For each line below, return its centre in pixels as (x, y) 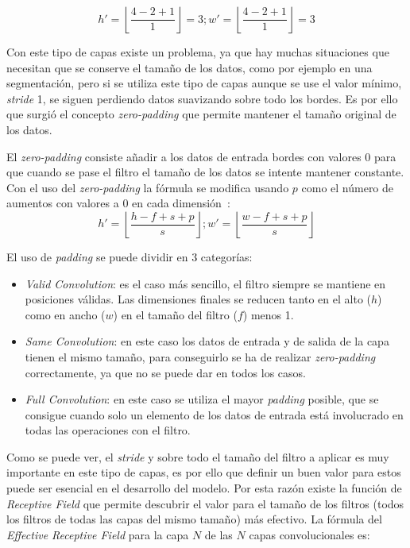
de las (219, 534)
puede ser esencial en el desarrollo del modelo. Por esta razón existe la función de (204, 488)
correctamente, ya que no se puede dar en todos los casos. (165, 372)
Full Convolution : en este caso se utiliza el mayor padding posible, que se (202, 399)
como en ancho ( (65, 314)
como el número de (348, 187)
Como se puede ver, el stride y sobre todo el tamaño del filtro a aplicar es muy (198, 456)
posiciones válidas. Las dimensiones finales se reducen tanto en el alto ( (198, 299)
